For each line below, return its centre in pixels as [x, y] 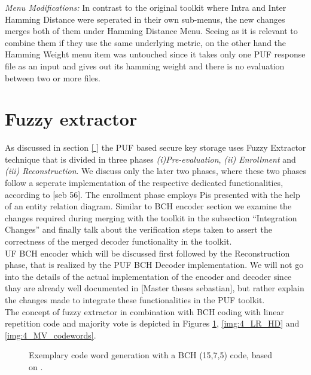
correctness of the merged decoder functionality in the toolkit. [118, 241]
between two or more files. [53, 77]
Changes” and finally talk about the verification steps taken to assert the [138, 229]
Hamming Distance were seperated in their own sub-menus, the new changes [145, 19]
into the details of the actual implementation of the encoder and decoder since [148, 276]
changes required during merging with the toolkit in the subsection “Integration [151, 217]
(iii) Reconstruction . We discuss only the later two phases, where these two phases [155, 171]
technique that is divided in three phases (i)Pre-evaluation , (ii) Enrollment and [150, 159]
